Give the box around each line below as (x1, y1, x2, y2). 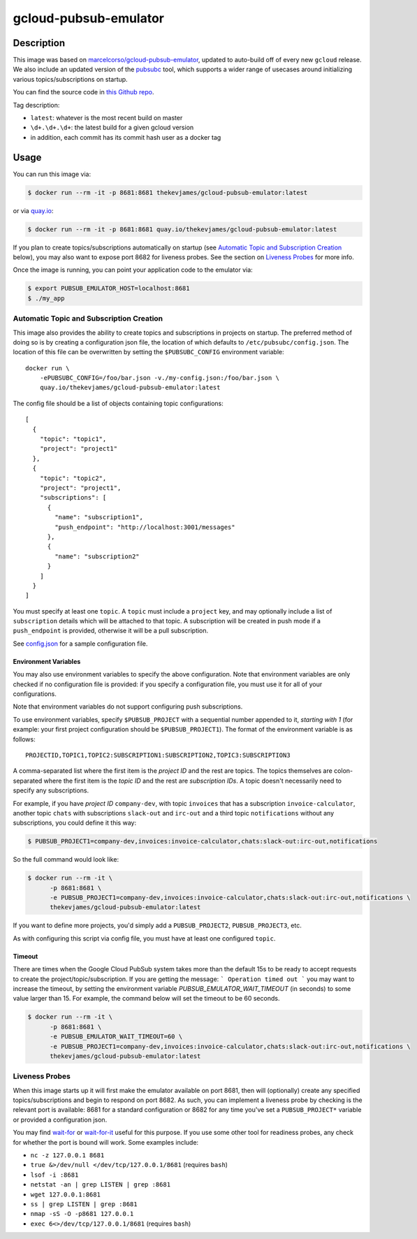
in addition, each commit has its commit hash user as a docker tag (30, 133, 221, 141)
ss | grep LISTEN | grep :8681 (30, 1200, 138, 1208)
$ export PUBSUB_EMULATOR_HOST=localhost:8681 (27, 284, 190, 293)
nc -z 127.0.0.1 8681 (30, 1152, 105, 1159)
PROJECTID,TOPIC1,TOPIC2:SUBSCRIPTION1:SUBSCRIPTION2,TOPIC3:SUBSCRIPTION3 (25, 751, 291, 759)
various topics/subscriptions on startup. (13, 75, 129, 83)
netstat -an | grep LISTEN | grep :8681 (30, 1181, 171, 1189)
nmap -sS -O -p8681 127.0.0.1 (30, 1210, 134, 1218)
